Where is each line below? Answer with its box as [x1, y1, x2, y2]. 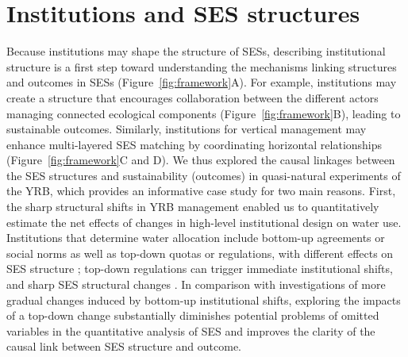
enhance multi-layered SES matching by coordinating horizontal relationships [6, 136, 383, 152]
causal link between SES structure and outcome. [6, 338, 241, 355]
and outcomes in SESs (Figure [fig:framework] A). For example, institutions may [6, 74, 397, 90]
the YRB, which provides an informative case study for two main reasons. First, [6, 182, 396, 199]
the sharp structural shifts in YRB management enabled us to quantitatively [6, 198, 379, 215]
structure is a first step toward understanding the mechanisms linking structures [6, 58, 397, 75]
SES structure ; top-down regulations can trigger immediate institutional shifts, [6, 260, 393, 277]
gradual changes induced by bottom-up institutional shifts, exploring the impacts [6, 291, 401, 308]
